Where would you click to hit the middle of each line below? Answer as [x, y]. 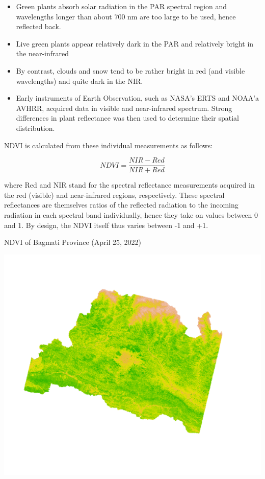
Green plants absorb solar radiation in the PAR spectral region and [122, 6]
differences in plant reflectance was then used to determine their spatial [127, 118]
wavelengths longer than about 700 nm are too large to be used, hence [126, 16]
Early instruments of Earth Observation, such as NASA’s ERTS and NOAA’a [138, 98]
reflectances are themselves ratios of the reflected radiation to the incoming [121, 205]
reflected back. [38, 26]
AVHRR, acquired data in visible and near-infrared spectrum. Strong [124, 108]
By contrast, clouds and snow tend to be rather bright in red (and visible [130, 70]
